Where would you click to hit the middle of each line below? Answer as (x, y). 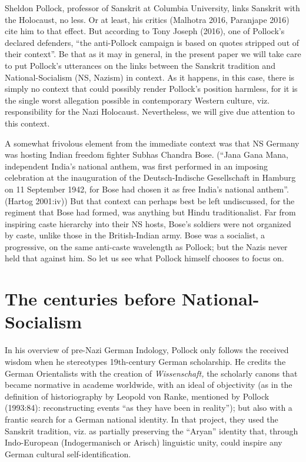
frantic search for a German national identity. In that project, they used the (142, 419)
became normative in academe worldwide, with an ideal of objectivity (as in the (149, 385)
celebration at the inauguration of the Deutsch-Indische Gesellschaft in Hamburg (150, 177)
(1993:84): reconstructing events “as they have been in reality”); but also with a (149, 408)
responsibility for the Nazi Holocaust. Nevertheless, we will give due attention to (150, 112)
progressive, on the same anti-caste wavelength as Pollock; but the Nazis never (146, 246)
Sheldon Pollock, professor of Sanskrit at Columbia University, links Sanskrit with (152, 8)
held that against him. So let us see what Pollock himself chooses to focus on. (144, 258)
